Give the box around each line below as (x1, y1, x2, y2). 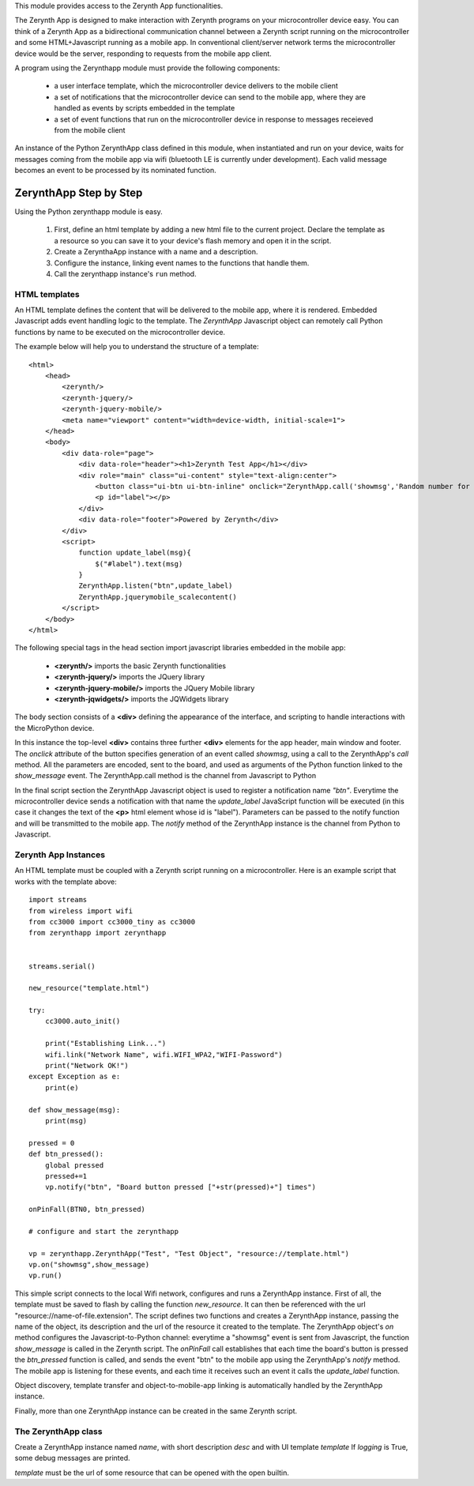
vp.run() (28, 1271, 62, 1280)
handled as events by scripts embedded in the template (54, 103, 235, 113)
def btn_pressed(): (28, 1149, 104, 1159)
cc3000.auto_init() (44, 1017, 121, 1026)
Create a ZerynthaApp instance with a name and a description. (54, 247, 258, 257)
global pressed (44, 1161, 104, 1169)
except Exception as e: (28, 1072, 121, 1082)
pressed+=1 (44, 1172, 88, 1180)
